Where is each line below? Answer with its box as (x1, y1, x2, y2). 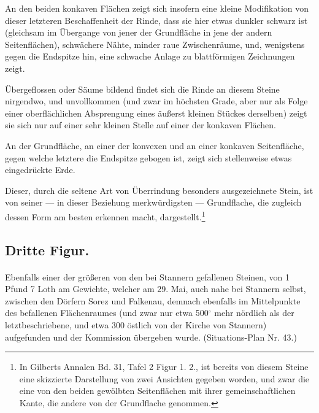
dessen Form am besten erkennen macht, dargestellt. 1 (5, 208, 206, 223)
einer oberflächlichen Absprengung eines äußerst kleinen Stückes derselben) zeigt (5, 106, 307, 119)
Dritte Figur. (5, 240, 90, 259)
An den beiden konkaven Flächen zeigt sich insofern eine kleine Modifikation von (5, 2, 309, 14)
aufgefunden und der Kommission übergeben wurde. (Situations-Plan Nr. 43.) (5, 330, 297, 343)
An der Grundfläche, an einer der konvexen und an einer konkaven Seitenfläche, (5, 139, 304, 152)
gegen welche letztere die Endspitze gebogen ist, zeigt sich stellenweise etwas (5, 151, 292, 164)
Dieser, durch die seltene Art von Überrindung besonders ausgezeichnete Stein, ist (5, 183, 313, 196)
